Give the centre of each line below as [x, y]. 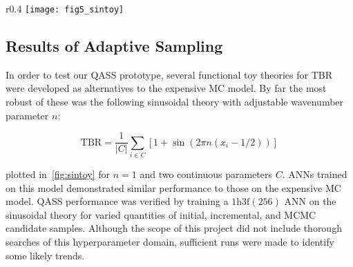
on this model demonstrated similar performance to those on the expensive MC [173, 187]
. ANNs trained [315, 174]
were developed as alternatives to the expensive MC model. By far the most [166, 88]
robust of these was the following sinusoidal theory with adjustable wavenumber [175, 102]
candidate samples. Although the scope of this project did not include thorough [174, 228]
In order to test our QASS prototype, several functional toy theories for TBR [169, 74]
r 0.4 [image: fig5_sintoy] [65, 8]
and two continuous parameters [206, 174]
